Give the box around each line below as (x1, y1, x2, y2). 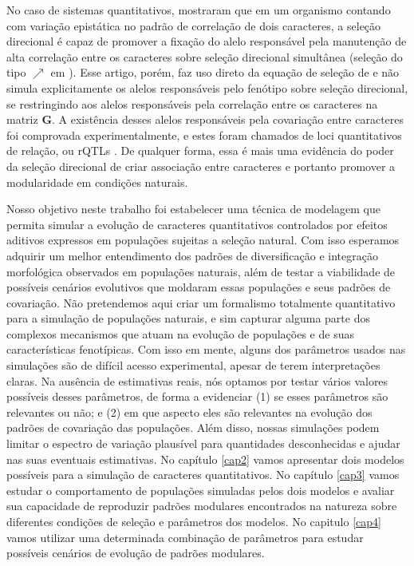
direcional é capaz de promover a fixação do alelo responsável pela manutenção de (6, 33, 407, 49)
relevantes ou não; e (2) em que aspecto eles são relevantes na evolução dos (6, 403, 373, 420)
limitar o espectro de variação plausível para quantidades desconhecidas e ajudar (6, 435, 400, 452)
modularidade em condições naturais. (6, 173, 188, 190)
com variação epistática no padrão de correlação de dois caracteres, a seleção (6, 17, 381, 34)
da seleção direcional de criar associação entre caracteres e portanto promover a (6, 157, 396, 174)
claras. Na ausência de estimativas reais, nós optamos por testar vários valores (6, 372, 388, 389)
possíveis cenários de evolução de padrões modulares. (6, 544, 265, 561)
